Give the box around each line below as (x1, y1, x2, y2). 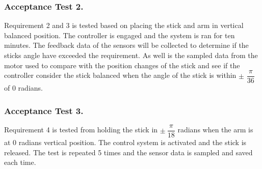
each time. (4, 157, 36, 167)
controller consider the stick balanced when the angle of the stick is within (4, 70, 237, 80)
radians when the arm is (177, 124, 253, 135)
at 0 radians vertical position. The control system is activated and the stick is (4, 137, 247, 148)
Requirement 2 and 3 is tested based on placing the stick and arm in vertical (4, 20, 244, 31)
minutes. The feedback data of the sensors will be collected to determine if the (4, 40, 249, 50)
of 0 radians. (4, 82, 43, 93)
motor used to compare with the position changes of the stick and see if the (4, 60, 240, 70)
